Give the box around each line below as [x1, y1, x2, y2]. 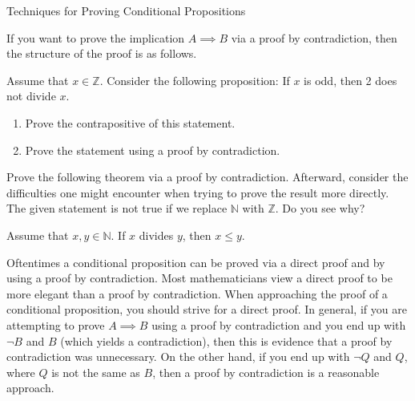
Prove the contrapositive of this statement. [25, 114, 236, 131]
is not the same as [51, 363, 140, 380]
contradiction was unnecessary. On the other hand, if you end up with [6, 348, 350, 365]
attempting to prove [6, 316, 105, 333]
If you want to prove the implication [6, 29, 185, 46]
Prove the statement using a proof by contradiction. [25, 141, 280, 158]
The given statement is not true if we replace [6, 200, 228, 217]
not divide [6, 87, 56, 104]
